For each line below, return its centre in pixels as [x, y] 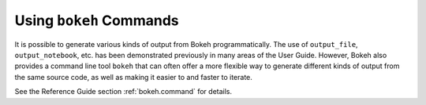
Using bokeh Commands [97, 20]
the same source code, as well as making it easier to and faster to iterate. [133, 77]
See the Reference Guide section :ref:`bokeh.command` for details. [123, 92]
